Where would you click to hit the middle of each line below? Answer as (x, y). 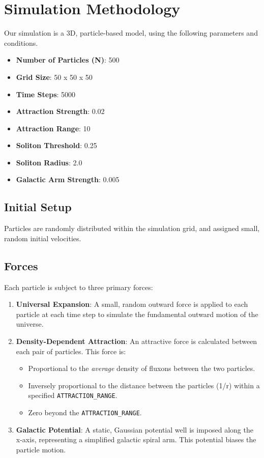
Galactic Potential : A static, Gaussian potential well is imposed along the (135, 429)
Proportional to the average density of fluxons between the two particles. (142, 368)
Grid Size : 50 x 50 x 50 (54, 77)
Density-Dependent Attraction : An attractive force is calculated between (137, 341)
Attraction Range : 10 (53, 128)
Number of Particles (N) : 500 (68, 60)
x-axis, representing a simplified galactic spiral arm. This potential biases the (136, 439)
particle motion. (41, 449)
